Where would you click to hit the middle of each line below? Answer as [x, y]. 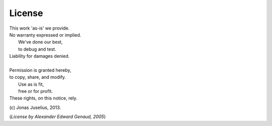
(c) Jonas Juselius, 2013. [35, 107]
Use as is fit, [31, 84]
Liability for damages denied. [40, 56]
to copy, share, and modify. [38, 77]
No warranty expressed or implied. [45, 35]
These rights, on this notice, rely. [43, 98]
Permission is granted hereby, [40, 70]
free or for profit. [36, 91]
